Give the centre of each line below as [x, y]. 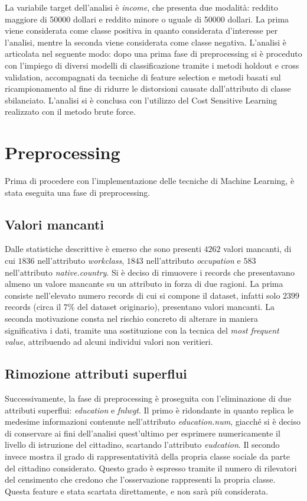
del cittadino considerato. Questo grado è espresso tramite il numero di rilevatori [151, 468]
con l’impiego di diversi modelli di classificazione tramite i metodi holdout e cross [152, 65]
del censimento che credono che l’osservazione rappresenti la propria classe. [140, 479]
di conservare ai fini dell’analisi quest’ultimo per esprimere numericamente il [143, 433]
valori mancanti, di [257, 249]
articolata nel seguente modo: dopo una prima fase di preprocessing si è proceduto [153, 54]
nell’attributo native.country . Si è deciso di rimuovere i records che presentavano [150, 272]
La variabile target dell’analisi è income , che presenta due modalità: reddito [141, 7]
